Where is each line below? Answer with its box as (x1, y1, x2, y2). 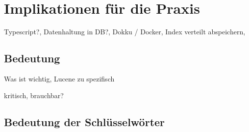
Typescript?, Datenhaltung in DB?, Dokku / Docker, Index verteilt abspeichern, (4, 26, 246, 37)
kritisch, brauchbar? (4, 90, 64, 100)
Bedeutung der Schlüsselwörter (4, 114, 165, 129)
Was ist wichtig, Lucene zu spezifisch (4, 73, 115, 83)
